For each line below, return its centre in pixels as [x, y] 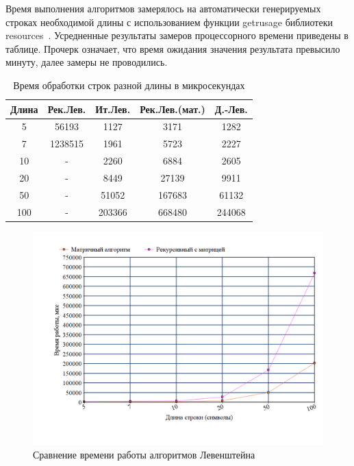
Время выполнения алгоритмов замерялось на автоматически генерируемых [163, 8]
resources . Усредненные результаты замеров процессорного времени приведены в [177, 35]
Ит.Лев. [113, 109]
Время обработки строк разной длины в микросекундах [129, 85]
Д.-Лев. [231, 109]
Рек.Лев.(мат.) [173, 109]
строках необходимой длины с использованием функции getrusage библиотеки [169, 22]
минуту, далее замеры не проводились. [87, 62]
